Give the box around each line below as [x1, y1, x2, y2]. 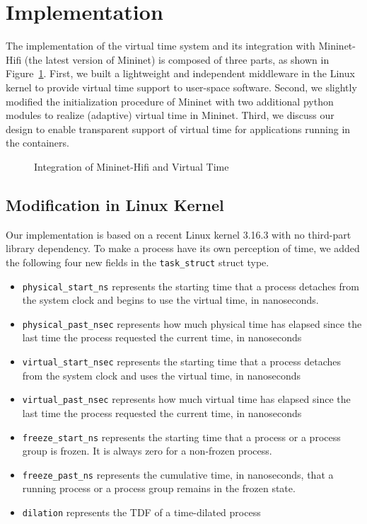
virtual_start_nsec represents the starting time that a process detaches [22, 354, 342, 369]
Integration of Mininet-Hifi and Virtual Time [34, 159, 229, 173]
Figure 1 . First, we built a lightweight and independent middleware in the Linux [6, 66, 355, 81]
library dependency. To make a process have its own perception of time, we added [6, 241, 360, 256]
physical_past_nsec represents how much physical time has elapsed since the [22, 316, 362, 331]
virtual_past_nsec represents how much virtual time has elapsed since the [22, 392, 351, 406]
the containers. [6, 135, 69, 150]
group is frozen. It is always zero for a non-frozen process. [22, 443, 272, 458]
